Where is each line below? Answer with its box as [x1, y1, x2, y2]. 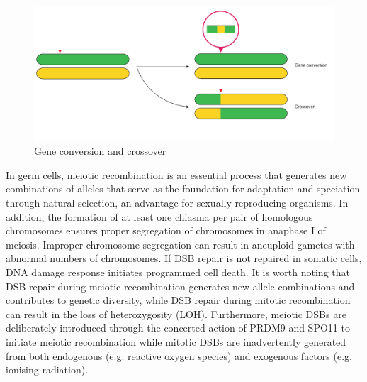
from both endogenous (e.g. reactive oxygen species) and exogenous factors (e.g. [6, 348, 352, 363]
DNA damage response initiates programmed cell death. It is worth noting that [6, 264, 350, 279]
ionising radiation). [6, 362, 89, 377]
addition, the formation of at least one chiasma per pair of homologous [6, 209, 313, 224]
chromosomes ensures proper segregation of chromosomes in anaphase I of [6, 223, 326, 238]
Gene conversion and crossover [34, 143, 166, 158]
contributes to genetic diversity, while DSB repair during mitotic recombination [6, 293, 351, 307]
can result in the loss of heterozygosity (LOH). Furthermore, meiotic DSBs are [6, 306, 346, 321]
